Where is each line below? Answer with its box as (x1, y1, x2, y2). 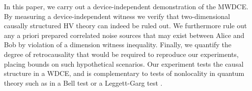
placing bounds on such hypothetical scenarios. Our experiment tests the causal (4, 58, 244, 69)
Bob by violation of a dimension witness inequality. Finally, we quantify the (4, 39, 232, 50)
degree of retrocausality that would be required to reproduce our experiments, (4, 49, 239, 59)
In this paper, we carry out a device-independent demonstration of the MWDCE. (4, 1, 249, 11)
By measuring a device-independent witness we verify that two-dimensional (4, 11, 230, 21)
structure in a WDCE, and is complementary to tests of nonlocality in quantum (4, 68, 245, 78)
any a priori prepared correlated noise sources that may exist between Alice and (4, 30, 245, 40)
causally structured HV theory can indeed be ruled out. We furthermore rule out (4, 20, 247, 31)
